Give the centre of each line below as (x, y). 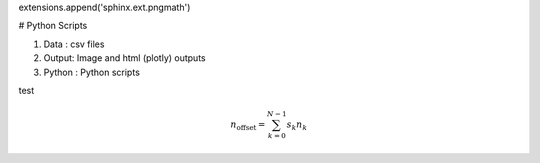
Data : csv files (74, 44)
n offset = (248, 125)
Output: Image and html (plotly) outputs (124, 58)
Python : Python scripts (91, 72)
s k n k (297, 125)
